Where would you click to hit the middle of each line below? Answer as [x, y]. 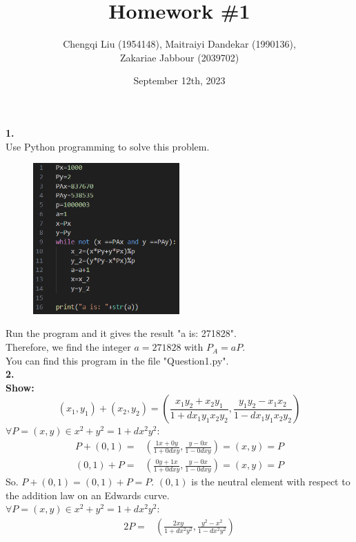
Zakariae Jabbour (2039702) [179, 57]
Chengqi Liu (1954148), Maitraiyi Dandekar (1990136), [179, 44]
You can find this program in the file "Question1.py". [117, 360]
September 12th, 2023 [179, 80]
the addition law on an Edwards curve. [88, 495]
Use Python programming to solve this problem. [108, 146]
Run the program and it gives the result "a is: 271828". [121, 333]
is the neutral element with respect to [271, 482]
